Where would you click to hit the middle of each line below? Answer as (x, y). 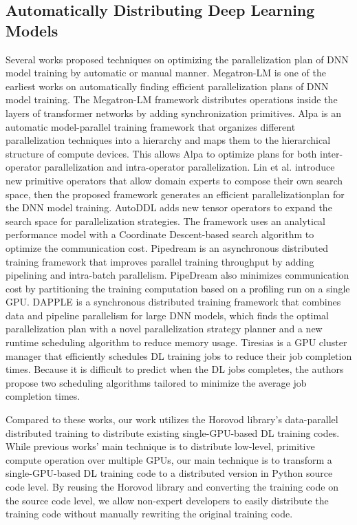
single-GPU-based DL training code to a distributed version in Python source (169, 473)
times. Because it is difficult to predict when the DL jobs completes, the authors (175, 369)
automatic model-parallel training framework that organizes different (151, 126)
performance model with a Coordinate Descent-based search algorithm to (160, 234)
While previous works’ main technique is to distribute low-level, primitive (160, 446)
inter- (332, 153)
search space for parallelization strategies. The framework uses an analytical (165, 221)
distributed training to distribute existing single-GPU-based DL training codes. (173, 432)
